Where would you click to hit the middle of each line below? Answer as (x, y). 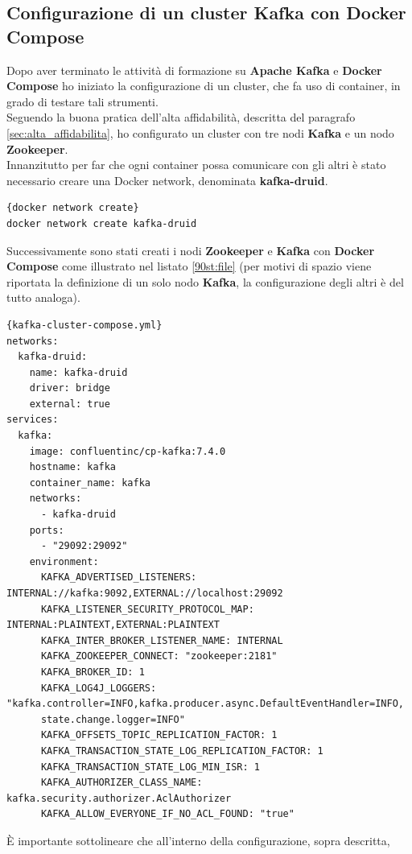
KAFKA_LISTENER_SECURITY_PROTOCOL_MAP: (147, 609)
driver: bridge (70, 388)
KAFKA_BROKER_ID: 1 (93, 672)
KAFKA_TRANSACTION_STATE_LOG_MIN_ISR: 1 (150, 767)
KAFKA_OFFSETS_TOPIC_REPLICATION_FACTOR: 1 (159, 735)
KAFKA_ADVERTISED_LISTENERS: (119, 578)
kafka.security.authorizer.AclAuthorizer (119, 798)
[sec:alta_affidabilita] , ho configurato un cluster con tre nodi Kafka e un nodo (200, 132)
